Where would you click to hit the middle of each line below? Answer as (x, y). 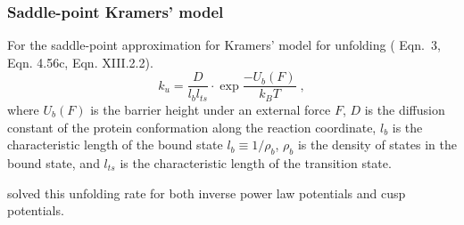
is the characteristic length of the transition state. (256, 162)
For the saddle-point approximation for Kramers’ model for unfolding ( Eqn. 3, (224, 45)
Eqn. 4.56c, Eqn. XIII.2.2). (80, 62)
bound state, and (54, 162)
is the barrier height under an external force (211, 109)
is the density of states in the (377, 145)
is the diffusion (405, 109)
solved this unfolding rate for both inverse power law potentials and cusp (207, 193)
